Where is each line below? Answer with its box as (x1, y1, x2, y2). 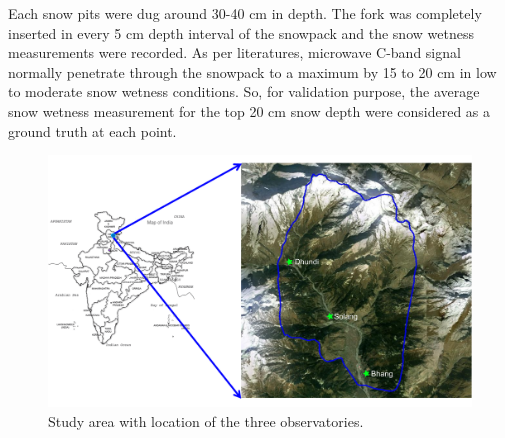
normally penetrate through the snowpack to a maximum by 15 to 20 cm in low (8, 61, 497, 82)
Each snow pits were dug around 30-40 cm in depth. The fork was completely (8, 3, 482, 23)
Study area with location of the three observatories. (48, 410, 364, 431)
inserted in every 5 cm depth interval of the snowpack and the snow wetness (8, 22, 474, 43)
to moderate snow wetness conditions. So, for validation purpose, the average (8, 81, 480, 102)
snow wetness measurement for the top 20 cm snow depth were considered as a (8, 100, 491, 121)
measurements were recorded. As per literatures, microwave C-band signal (8, 42, 461, 63)
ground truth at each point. (8, 120, 177, 141)
